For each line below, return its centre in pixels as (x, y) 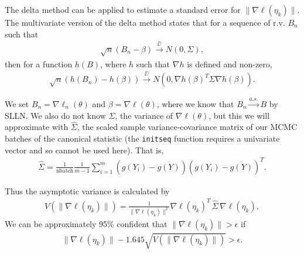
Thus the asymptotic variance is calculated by (87, 190)
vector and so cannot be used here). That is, (84, 150)
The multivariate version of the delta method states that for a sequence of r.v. (145, 22)
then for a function (39, 63)
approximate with (37, 127)
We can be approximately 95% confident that (86, 223)
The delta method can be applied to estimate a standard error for (123, 9)
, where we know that (195, 104)
